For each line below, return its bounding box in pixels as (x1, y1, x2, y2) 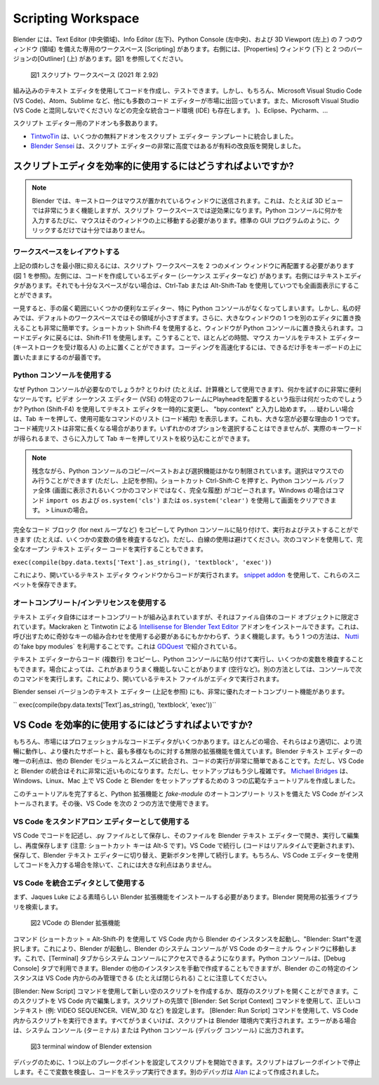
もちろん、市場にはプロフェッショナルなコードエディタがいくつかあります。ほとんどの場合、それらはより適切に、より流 (13, 737, 362, 745)
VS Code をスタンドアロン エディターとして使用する (13, 816, 190, 826)
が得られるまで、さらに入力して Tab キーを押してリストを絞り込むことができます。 (13, 434, 254, 442)
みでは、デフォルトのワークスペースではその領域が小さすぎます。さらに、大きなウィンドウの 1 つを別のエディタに (13, 314, 343, 322)
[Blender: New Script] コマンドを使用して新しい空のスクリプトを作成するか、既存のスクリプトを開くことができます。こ (13, 987, 359, 995)
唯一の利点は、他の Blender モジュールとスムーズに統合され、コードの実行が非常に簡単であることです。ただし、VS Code (13, 757, 364, 765)
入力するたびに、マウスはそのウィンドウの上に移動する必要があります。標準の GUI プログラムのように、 (32, 216, 334, 225)
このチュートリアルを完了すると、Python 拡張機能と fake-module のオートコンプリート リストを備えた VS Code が (13, 790, 346, 798)
